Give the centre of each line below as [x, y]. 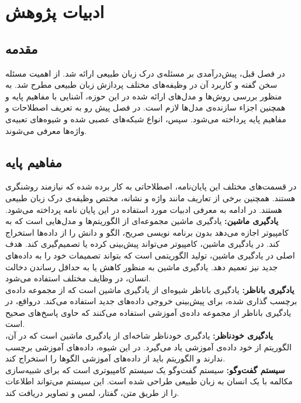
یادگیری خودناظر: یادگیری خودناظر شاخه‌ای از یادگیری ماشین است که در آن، [139, 335]
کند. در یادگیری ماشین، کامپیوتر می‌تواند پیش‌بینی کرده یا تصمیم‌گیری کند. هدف [143, 244]
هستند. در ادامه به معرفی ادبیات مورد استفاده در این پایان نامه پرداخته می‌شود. [144, 209]
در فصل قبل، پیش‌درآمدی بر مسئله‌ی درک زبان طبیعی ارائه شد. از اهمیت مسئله [145, 73]
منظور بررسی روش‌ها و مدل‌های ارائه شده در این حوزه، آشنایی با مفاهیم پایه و [144, 96]
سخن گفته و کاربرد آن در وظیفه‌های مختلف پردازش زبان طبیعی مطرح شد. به [141, 85]
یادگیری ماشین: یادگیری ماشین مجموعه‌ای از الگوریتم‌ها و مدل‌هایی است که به [142, 221]
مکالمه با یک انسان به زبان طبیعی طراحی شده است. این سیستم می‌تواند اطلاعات [149, 381]
